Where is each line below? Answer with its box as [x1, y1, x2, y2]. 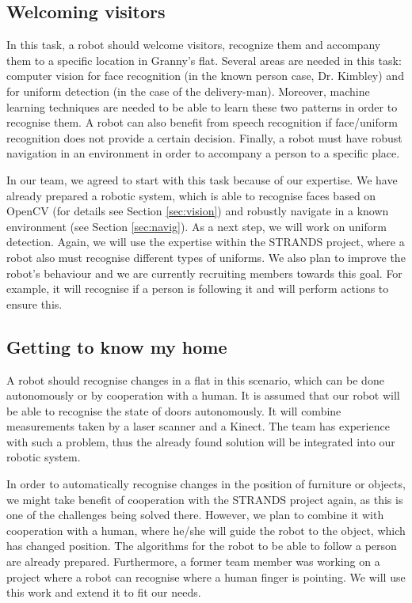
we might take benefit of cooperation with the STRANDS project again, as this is [6, 491, 403, 507]
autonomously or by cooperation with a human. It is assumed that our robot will [6, 387, 400, 404]
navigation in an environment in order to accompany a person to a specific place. [6, 145, 400, 161]
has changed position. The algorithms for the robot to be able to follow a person [6, 537, 397, 554]
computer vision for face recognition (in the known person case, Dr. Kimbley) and [6, 67, 404, 84]
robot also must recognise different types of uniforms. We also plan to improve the [6, 248, 406, 265]
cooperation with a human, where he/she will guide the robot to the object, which [6, 521, 406, 538]
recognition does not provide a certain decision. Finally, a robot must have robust [6, 129, 402, 146]
